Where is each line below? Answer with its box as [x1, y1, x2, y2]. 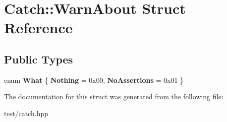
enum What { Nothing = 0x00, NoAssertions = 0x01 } [4, 74, 184, 85]
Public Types [4, 51, 73, 66]
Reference [4, 17, 73, 38]
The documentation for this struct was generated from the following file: [4, 91, 224, 102]
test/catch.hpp [4, 108, 49, 118]
